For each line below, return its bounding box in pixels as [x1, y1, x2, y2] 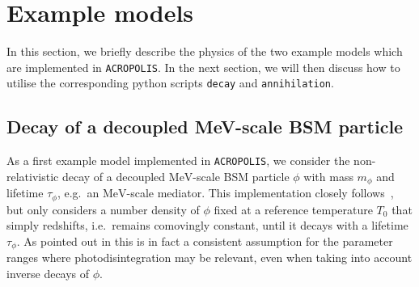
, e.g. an [57, 184, 99, 201]
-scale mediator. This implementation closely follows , [126, 184, 394, 201]
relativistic [6, 167, 59, 184]
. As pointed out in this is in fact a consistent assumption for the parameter [16, 232, 393, 249]
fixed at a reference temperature [214, 200, 373, 217]
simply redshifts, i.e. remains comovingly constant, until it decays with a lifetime [6, 217, 408, 234]
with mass [303, 167, 353, 184]
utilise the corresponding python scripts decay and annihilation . [6, 74, 334, 91]
